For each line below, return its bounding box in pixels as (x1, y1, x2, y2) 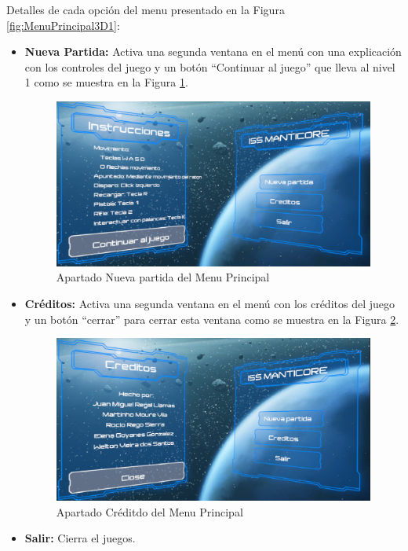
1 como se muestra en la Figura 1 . (24, 74, 188, 90)
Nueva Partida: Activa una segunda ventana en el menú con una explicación (24, 43, 402, 60)
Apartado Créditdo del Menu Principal (56, 503, 243, 520)
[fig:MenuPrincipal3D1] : (6, 17, 120, 33)
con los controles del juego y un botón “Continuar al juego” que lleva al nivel (24, 58, 395, 75)
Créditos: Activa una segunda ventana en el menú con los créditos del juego (24, 296, 395, 312)
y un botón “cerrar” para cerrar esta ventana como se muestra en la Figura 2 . (24, 310, 399, 327)
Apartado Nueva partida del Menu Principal (56, 269, 270, 285)
